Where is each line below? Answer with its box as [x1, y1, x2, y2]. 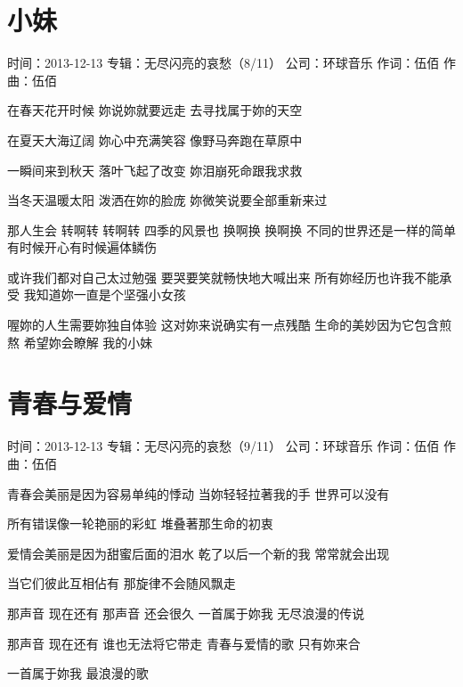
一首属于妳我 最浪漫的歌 [7, 664, 149, 683]
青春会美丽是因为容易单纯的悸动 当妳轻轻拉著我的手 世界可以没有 [7, 484, 390, 503]
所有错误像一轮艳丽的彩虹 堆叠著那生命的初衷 [7, 514, 273, 533]
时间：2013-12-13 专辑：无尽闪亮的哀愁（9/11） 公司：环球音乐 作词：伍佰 [7, 437, 440, 455]
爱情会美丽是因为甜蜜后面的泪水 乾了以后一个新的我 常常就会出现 [7, 544, 390, 562]
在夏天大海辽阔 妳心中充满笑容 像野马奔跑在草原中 [7, 130, 303, 149]
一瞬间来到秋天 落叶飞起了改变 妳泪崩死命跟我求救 [7, 160, 303, 179]
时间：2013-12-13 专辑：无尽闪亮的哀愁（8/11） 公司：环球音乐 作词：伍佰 [7, 53, 440, 72]
